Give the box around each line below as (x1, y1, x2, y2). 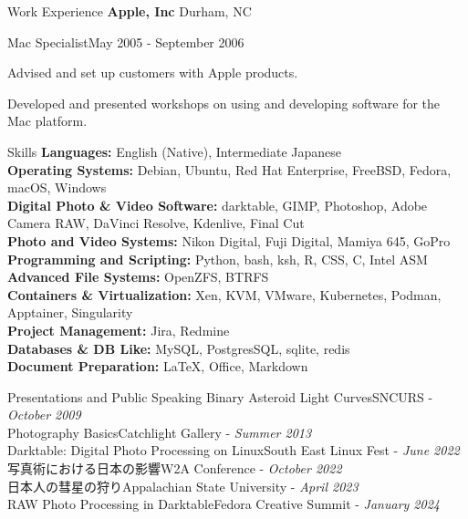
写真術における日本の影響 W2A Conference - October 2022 (7, 459, 342, 478)
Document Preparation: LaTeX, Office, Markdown (7, 357, 308, 376)
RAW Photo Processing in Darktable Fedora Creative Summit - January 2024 (7, 494, 440, 514)
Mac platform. (7, 111, 88, 130)
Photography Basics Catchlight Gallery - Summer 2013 (7, 422, 312, 441)
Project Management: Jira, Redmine (7, 320, 230, 339)
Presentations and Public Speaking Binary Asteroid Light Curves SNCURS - (7, 387, 433, 406)
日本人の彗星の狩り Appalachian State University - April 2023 (7, 476, 359, 495)
